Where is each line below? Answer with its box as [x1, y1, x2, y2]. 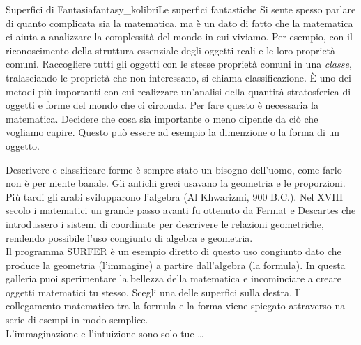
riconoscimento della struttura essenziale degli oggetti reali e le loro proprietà [6, 43, 336, 57]
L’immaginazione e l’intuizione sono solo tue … [6, 325, 204, 340]
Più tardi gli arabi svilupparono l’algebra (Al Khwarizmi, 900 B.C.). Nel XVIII [6, 189, 344, 204]
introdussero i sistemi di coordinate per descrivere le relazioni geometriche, [6, 216, 324, 231]
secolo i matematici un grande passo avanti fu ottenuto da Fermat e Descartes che [6, 203, 356, 217]
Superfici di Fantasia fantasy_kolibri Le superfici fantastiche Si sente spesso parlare [6, 2, 356, 16]
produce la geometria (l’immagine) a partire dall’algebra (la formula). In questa [6, 257, 346, 272]
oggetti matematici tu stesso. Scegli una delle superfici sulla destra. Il [6, 284, 302, 299]
